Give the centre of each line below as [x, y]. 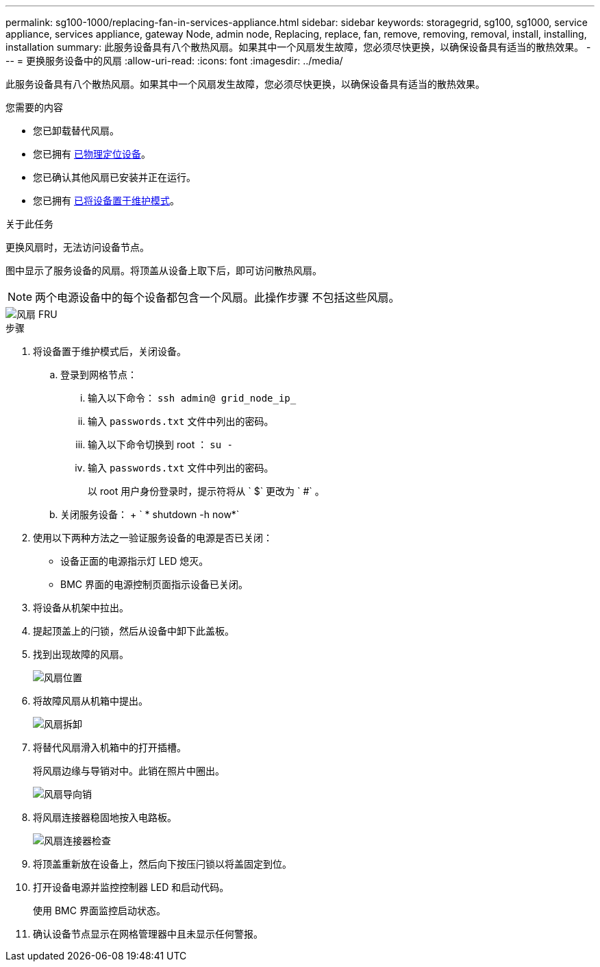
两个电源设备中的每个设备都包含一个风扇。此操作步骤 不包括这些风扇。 [217, 297]
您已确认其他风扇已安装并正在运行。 [114, 177]
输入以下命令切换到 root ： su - [160, 444]
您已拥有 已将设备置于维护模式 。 [106, 200]
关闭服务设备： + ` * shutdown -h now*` [150, 514]
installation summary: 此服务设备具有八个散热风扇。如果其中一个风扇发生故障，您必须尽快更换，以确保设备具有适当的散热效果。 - [298, 47]
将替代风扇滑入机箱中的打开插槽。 [110, 747]
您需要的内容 [34, 107]
